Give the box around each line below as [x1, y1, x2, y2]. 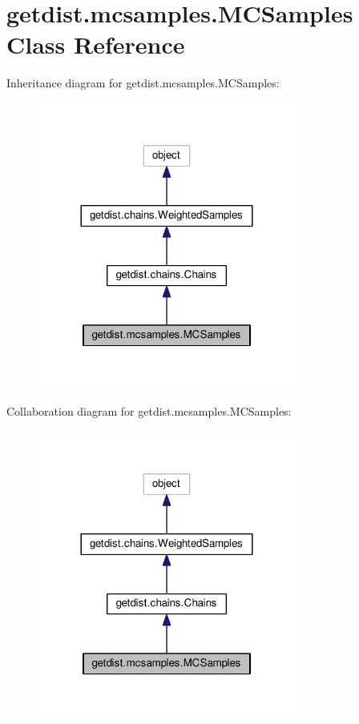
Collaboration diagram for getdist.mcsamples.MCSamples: [6, 403, 292, 420]
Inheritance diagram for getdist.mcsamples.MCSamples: [6, 74, 280, 91]
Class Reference [6, 28, 185, 61]
